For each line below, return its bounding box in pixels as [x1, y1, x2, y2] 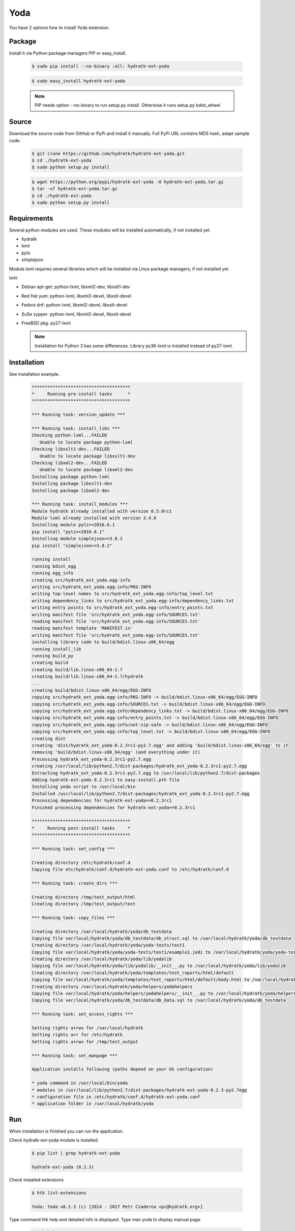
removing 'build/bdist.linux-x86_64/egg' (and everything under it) [31, 749, 201, 755]
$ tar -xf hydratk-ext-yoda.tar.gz [31, 186, 118, 192]
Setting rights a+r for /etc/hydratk [31, 1032, 123, 1037]
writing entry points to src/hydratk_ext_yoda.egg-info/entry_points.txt [31, 605, 213, 611]
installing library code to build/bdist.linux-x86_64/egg [31, 639, 175, 645]
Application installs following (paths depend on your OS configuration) [31, 1067, 213, 1072]
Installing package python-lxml [31, 474, 110, 480]
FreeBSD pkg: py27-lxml [21, 320, 71, 326]
